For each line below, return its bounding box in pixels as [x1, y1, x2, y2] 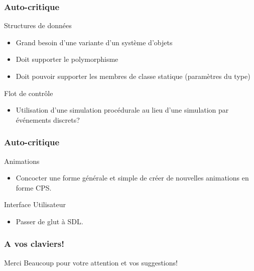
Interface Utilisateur [4, 199, 66, 210]
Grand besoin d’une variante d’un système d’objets [16, 37, 173, 47]
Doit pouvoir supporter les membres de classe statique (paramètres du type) [16, 71, 250, 81]
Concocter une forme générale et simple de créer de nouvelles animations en [16, 172, 249, 183]
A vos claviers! [4, 237, 64, 250]
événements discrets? [16, 114, 80, 125]
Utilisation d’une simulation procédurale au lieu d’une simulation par [16, 105, 229, 115]
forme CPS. [16, 182, 52, 193]
